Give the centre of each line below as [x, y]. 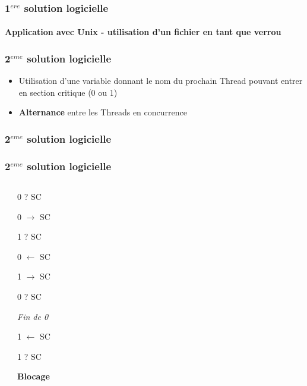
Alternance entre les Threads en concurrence [103, 112]
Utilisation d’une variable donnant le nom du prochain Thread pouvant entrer [161, 81]
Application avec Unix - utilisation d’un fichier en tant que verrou [143, 32]
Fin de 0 [33, 316]
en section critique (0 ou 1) [68, 92]
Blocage [34, 376]
